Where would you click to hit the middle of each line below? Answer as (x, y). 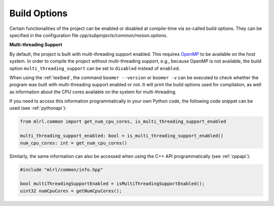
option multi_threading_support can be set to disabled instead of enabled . (95, 68)
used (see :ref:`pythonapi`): (38, 108)
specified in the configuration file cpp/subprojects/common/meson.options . (89, 35)
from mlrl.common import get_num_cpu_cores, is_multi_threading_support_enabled (123, 122)
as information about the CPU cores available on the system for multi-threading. (93, 92)
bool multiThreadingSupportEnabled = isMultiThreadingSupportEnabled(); (112, 184)
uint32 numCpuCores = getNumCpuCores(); (71, 191)
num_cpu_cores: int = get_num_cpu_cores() (74, 143)
